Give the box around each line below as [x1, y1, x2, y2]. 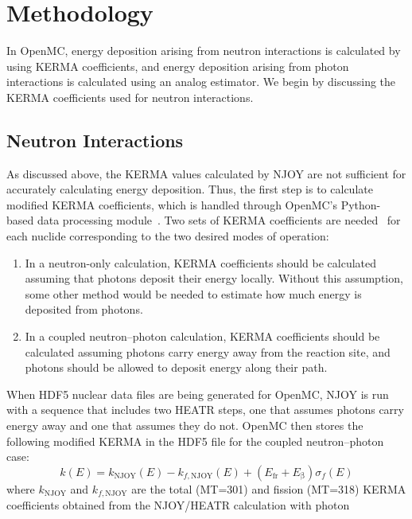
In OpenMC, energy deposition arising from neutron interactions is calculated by [6, 42, 401, 59]
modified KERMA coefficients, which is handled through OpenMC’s [6, 196, 338, 213]
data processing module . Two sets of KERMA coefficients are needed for [37, 212, 401, 228]
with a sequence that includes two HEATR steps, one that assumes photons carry [6, 401, 404, 418]
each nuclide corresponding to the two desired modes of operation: [6, 228, 329, 244]
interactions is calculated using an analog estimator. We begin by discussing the [6, 73, 396, 90]
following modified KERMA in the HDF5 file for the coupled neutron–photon [6, 432, 384, 449]
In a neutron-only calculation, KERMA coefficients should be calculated [25, 254, 377, 271]
